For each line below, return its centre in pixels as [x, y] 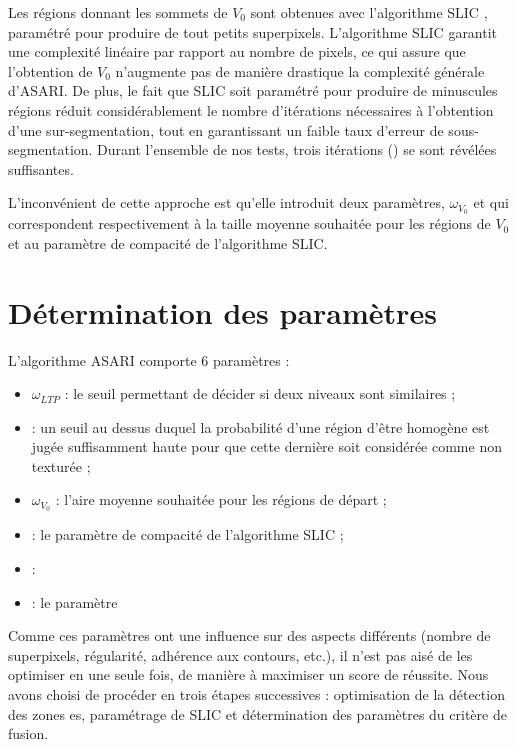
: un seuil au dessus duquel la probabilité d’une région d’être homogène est [260, 426]
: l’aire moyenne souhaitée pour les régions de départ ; [221, 499]
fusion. [28, 733]
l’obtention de [50, 70]
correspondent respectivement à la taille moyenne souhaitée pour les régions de [249, 223]
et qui [491, 202]
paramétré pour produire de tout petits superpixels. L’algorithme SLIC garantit [253, 31]
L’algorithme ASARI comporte [102, 359]
